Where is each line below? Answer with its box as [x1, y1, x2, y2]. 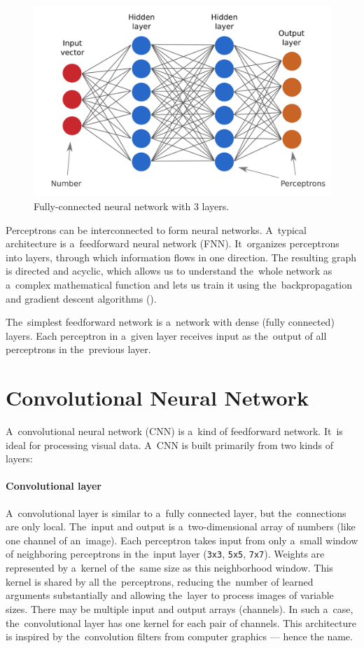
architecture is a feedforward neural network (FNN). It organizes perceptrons [6, 236, 339, 251]
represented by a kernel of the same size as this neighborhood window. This [6, 560, 333, 575]
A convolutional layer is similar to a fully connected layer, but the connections [6, 505, 346, 520]
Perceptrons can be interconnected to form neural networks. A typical [6, 222, 307, 237]
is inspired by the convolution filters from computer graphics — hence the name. [6, 629, 353, 644]
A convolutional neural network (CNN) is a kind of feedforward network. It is [6, 424, 343, 439]
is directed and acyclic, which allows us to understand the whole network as [6, 263, 332, 278]
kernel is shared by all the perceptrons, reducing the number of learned [6, 574, 314, 588]
